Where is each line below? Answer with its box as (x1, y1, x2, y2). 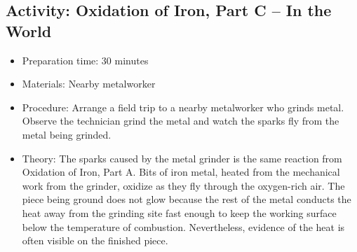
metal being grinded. (22, 127, 112, 141)
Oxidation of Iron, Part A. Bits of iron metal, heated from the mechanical (22, 164, 340, 179)
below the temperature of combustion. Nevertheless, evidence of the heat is (22, 219, 345, 234)
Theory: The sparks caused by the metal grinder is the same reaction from (22, 150, 342, 165)
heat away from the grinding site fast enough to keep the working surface (22, 205, 337, 220)
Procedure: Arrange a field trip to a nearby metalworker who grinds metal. (22, 99, 344, 114)
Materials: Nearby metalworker (22, 76, 156, 91)
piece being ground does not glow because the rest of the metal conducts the (22, 192, 351, 206)
